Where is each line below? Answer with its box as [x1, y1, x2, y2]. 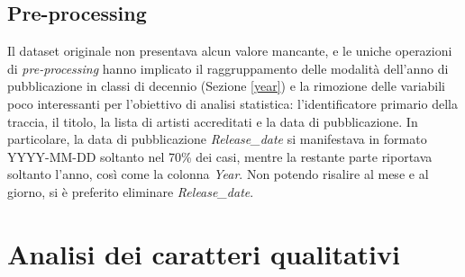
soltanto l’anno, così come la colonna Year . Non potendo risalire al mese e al [7, 165, 429, 183]
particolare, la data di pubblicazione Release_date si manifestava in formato [7, 130, 427, 148]
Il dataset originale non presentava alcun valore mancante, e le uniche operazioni [7, 41, 452, 60]
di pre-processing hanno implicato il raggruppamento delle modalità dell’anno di [7, 58, 449, 77]
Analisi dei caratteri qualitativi [7, 235, 400, 272]
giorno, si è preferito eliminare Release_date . [7, 182, 254, 201]
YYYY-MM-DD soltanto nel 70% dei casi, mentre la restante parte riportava [7, 147, 433, 165]
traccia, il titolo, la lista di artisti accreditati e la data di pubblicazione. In [7, 112, 418, 130]
